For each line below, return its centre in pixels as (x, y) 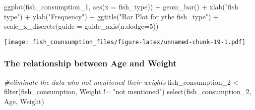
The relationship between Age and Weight (90, 63)
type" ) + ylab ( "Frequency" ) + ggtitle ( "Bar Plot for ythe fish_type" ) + (111, 16)
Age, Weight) (24, 101)
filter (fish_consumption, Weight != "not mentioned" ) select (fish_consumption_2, (128, 91)
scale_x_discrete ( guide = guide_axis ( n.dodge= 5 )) (81, 26)
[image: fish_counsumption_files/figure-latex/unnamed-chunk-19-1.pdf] (125, 42)
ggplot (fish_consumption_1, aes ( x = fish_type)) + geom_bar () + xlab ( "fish (121, 6)
